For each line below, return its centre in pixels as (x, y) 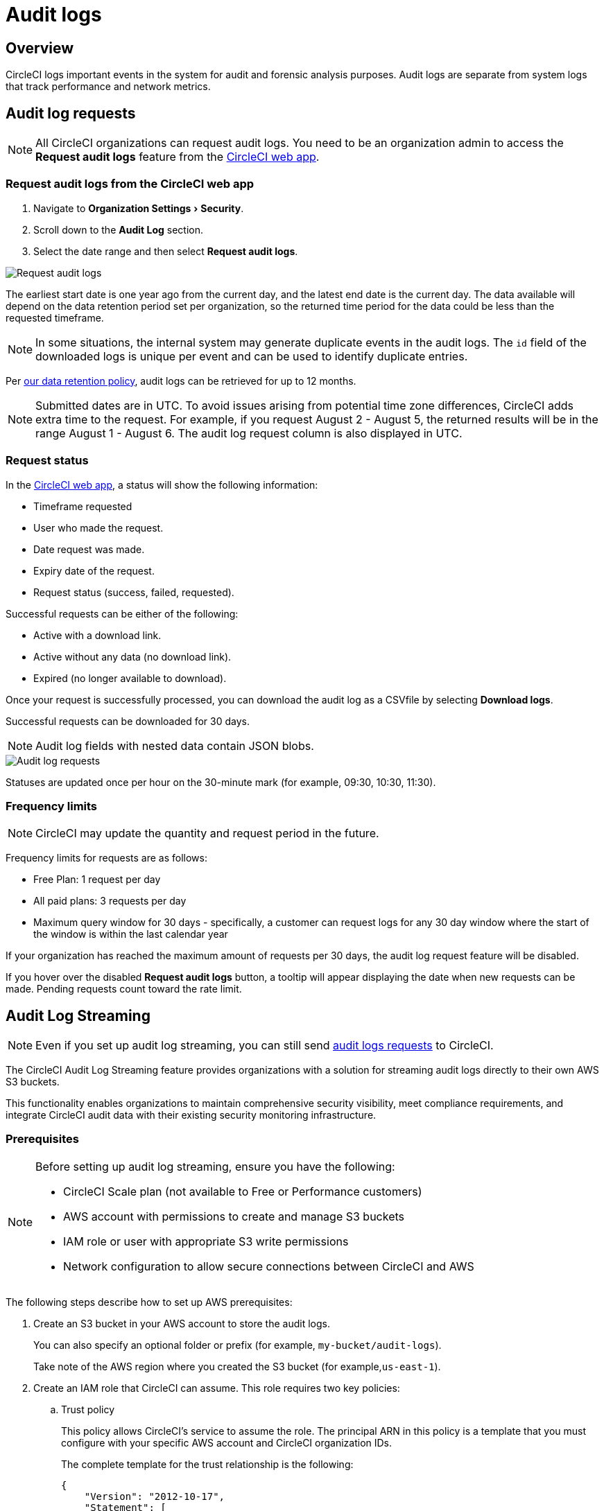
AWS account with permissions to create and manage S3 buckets (234, 1216)
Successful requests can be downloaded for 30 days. (128, 721)
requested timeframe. (55, 317)
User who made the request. (98, 527)
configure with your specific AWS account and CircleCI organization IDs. (227, 1442)
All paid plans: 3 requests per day (110, 901)
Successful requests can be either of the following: (122, 613)
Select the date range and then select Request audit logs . (166, 251)
